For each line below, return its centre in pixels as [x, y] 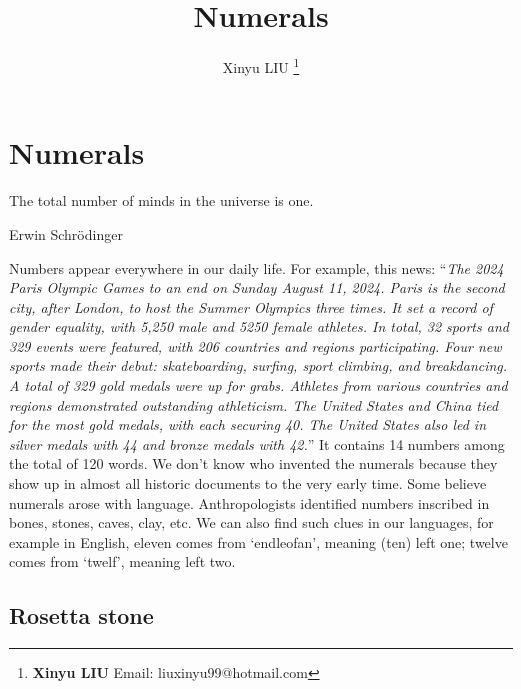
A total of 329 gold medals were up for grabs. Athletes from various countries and [258, 385]
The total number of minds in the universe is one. [161, 200]
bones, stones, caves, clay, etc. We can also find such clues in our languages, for [251, 522]
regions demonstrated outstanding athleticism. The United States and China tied [254, 404]
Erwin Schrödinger [66, 233]
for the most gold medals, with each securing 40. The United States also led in [248, 424]
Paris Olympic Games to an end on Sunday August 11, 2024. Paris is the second [257, 287]
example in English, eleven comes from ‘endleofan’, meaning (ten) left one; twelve [258, 541]
